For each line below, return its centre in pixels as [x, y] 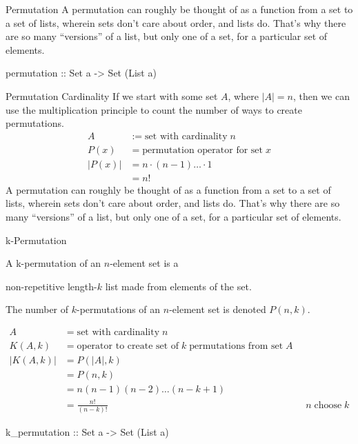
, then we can [321, 95]
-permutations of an [119, 309]
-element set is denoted [218, 309]
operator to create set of [128, 346]
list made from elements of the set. [178, 286]
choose [328, 405]
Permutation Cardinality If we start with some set [112, 95]
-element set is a [144, 263]
